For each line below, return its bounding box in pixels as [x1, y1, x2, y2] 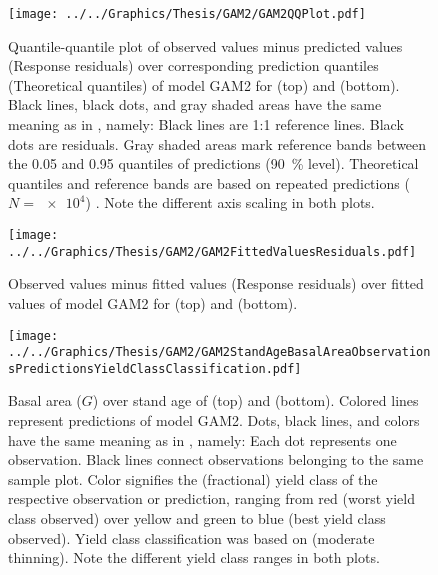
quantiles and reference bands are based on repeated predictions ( [8, 172, 410, 193]
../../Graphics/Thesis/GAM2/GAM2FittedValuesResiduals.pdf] [8, 244, 417, 259]
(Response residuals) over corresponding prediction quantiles [8, 55, 379, 76]
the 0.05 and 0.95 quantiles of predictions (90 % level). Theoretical [8, 153, 419, 174]
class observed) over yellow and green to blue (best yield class [8, 508, 386, 529]
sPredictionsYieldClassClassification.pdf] [8, 361, 302, 376]
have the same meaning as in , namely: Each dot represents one [8, 429, 397, 450]
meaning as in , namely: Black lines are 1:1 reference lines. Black [8, 114, 404, 135]
